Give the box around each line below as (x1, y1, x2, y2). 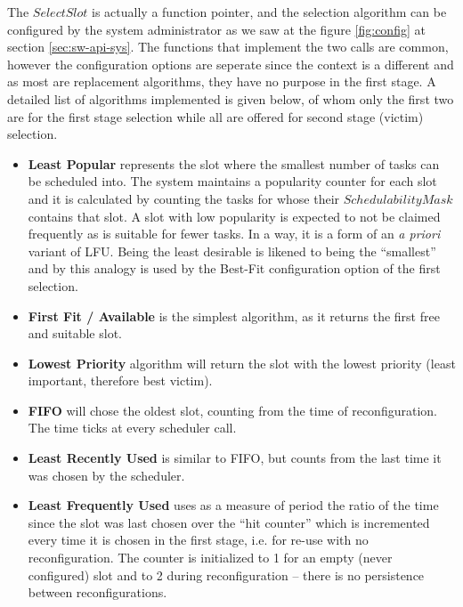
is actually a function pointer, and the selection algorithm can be (92, 3, 447, 20)
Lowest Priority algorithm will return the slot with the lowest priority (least (28, 353, 456, 372)
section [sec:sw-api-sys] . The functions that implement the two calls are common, (7, 37, 449, 56)
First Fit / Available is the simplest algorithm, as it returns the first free (28, 306, 440, 325)
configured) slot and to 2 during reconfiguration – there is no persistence (28, 565, 425, 584)
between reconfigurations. (28, 583, 167, 602)
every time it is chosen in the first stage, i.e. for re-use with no (28, 530, 369, 549)
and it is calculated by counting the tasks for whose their (28, 189, 340, 207)
